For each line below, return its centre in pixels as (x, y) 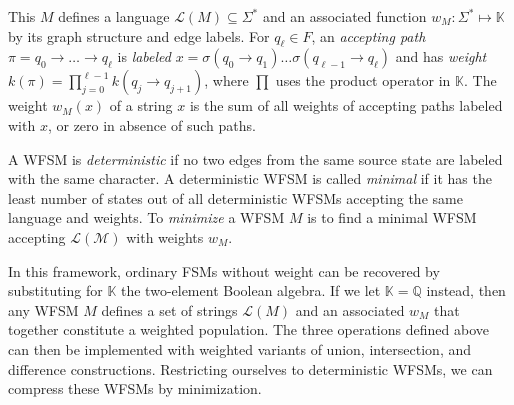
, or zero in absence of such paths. (151, 124)
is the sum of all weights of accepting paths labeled (346, 105)
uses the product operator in (363, 80)
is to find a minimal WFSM (392, 217)
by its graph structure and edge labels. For (139, 35)
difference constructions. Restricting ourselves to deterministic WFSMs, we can (250, 368)
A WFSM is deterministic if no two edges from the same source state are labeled (255, 158)
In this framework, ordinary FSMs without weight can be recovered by (224, 270)
